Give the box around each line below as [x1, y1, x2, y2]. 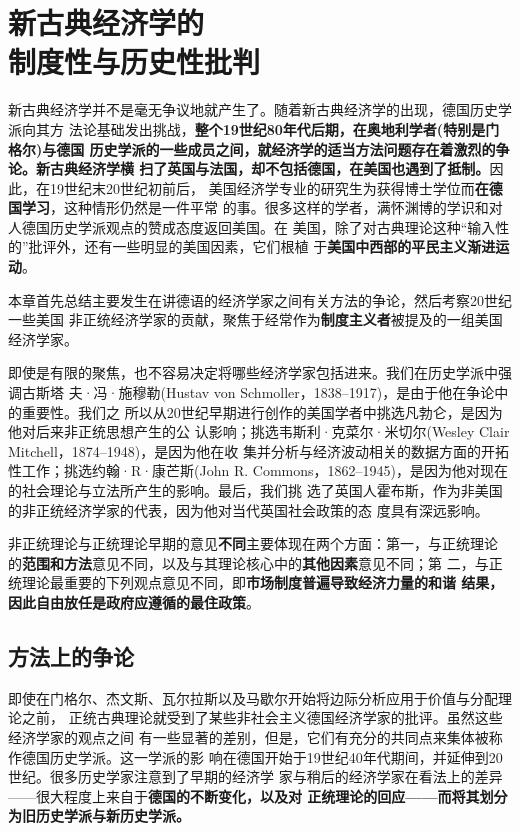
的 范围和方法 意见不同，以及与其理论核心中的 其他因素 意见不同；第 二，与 [8, 552, 489, 573]
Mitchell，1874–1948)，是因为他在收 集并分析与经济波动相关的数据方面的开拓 [8, 440, 509, 461]
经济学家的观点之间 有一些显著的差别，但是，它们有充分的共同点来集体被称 [8, 726, 503, 747]
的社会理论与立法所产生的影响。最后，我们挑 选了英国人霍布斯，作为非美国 [8, 480, 503, 500]
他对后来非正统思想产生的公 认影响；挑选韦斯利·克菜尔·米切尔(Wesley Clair [8, 421, 510, 442]
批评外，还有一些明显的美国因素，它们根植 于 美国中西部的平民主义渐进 [28, 236, 496, 257]
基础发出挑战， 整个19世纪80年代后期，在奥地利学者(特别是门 [96, 118, 500, 139]
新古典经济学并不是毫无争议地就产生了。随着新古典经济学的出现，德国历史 [8, 99, 498, 120]
